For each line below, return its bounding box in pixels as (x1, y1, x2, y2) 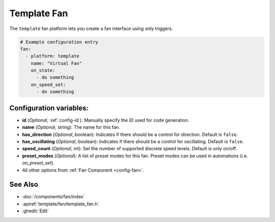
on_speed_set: (31, 81, 66, 88)
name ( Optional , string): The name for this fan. (22, 124, 120, 130)
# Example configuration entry (20, 39, 99, 45)
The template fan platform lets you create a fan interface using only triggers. (9, 25, 173, 32)
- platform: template (25, 53, 80, 59)
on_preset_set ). (22, 160, 54, 166)
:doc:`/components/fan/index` (22, 193, 85, 200)
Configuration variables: (9, 103, 89, 112)
